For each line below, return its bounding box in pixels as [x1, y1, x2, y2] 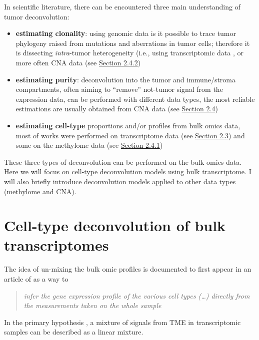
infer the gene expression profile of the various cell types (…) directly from [23, 290, 250, 301]
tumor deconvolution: [4, 11, 69, 21]
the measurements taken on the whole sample [23, 300, 161, 311]
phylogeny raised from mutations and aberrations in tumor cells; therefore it [15, 37, 250, 48]
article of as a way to [4, 274, 68, 284]
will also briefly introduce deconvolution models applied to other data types [4, 176, 236, 186]
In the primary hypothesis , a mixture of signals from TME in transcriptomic [4, 317, 241, 327]
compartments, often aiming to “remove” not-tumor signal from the [15, 84, 223, 94]
